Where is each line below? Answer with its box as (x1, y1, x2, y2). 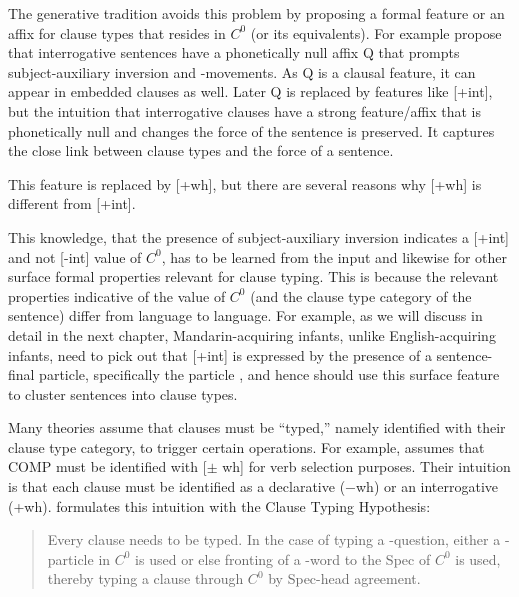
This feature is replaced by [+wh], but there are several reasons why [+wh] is (8, 173, 482, 194)
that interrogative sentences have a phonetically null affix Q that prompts (8, 42, 460, 63)
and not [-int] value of (8, 246, 142, 267)
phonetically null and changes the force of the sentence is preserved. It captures (8, 120, 495, 141)
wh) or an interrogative (355, 476, 499, 497)
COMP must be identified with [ (8, 456, 207, 477)
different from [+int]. (8, 193, 136, 214)
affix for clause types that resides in (8, 22, 226, 43)
